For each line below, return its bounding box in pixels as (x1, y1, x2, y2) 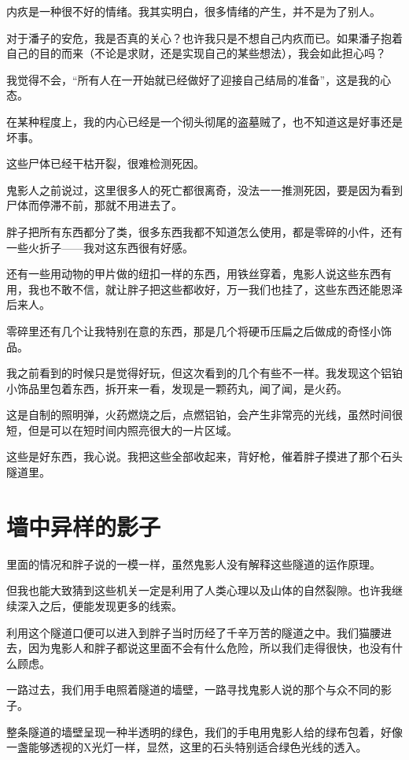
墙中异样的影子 (6, 510, 161, 542)
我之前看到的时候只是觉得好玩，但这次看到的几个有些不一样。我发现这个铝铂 (6, 365, 403, 381)
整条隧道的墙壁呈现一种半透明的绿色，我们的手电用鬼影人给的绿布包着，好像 (6, 723, 403, 740)
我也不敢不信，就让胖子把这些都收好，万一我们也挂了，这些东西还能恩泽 (28, 280, 403, 297)
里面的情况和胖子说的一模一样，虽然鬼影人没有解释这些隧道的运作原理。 (6, 555, 381, 572)
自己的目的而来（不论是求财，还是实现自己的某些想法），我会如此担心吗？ (6, 45, 386, 61)
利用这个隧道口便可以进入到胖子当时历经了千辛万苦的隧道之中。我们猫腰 (6, 624, 381, 640)
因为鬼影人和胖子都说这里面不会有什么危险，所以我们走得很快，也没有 (28, 640, 392, 656)
